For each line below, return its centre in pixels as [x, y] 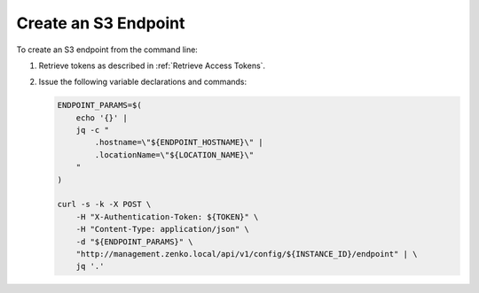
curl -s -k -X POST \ [104, 204]
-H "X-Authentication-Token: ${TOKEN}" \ [167, 216]
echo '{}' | [102, 118]
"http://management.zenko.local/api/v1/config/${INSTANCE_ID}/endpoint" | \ [247, 254]
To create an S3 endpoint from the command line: [107, 50]
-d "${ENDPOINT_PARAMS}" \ [135, 242]
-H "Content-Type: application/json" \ [163, 229]
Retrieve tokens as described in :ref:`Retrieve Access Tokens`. [152, 66]
